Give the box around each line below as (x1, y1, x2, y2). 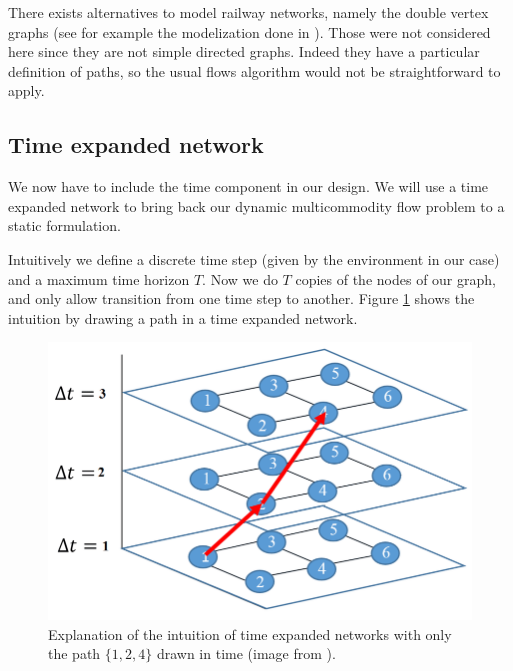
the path (48, 643, 101, 664)
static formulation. (8, 215, 121, 236)
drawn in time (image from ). (156, 643, 336, 664)
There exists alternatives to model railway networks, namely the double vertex (8, 2, 489, 22)
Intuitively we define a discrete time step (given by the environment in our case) (8, 248, 500, 269)
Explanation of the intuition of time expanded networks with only (48, 623, 452, 644)
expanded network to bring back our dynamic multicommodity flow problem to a (8, 195, 505, 216)
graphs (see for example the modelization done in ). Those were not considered (8, 21, 491, 42)
